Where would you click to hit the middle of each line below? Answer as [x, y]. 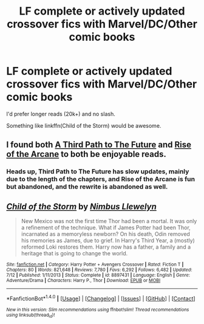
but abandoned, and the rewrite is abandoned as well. [87, 187]
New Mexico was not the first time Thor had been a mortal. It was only [109, 221]
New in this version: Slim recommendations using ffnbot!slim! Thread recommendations [98, 309]
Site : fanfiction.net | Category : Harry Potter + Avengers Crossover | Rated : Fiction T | [95, 265]
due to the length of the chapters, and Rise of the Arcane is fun [101, 179]
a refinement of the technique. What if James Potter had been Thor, [106, 228]
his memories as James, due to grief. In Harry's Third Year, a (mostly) [108, 241]
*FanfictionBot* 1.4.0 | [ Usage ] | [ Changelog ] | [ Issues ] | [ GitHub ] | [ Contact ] [101, 298]
